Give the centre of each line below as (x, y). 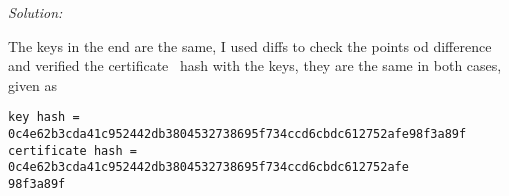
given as (33, 84)
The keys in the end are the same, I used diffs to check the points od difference (250, 45)
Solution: (35, 12)
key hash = (44, 117)
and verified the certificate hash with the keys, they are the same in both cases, (255, 65)
